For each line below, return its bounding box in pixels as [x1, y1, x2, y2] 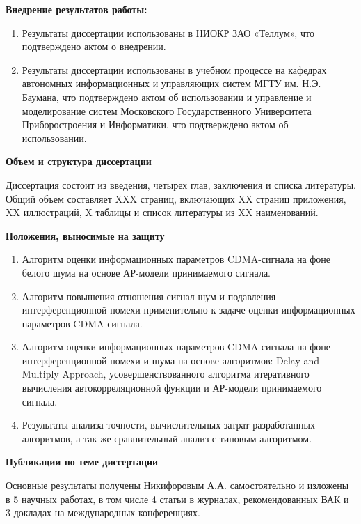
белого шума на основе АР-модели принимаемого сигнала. [22, 265, 271, 279]
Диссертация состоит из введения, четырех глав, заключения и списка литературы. [6, 177, 356, 192]
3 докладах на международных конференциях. [6, 505, 200, 520]
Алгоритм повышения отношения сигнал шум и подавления [22, 288, 276, 303]
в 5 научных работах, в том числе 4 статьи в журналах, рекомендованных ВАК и [6, 491, 349, 506]
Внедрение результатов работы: [6, 2, 147, 16]
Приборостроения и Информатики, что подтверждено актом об [22, 117, 289, 132]
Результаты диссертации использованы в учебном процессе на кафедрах [22, 62, 327, 77]
